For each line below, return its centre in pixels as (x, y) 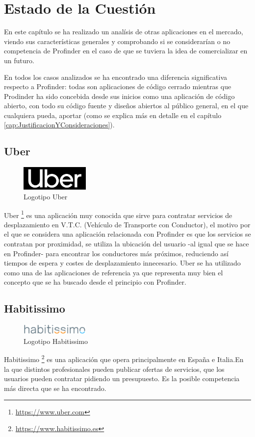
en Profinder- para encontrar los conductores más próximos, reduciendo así (116, 253)
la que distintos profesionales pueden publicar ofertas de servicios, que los (114, 369)
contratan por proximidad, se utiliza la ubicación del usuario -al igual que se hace (127, 243)
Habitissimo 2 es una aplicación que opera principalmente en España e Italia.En (124, 358)
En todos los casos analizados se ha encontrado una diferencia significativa (116, 77)
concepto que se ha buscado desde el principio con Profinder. (95, 282)
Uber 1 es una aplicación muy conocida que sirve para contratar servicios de (118, 214)
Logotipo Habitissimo (56, 341)
